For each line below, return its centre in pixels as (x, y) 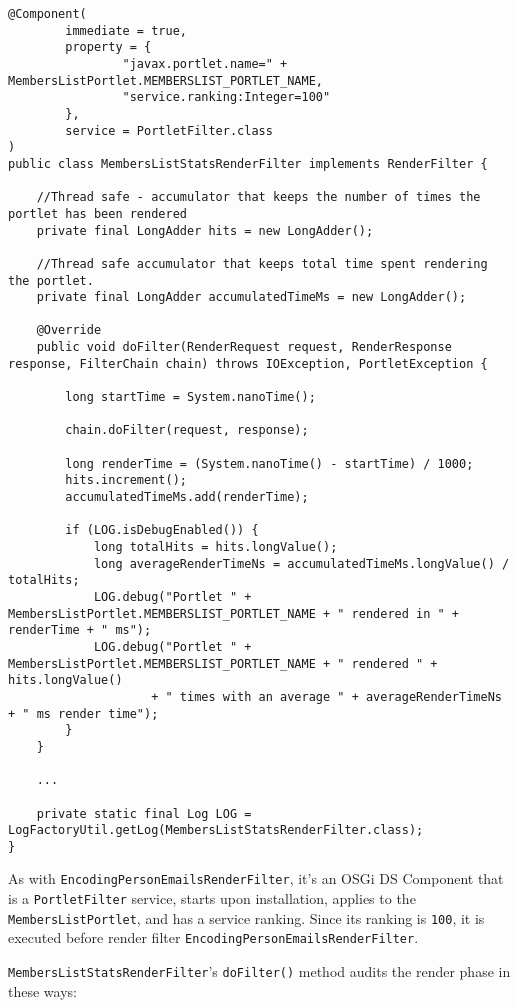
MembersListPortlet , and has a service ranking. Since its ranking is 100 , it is (246, 917)
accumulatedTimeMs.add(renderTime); (187, 497)
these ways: (42, 990)
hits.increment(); (126, 480)
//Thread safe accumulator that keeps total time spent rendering (262, 263)
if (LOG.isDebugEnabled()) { (162, 530)
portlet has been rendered (97, 213)
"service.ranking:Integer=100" (226, 97)
